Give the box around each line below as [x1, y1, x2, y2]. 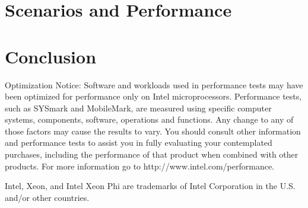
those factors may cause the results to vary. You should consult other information [5, 124, 301, 137]
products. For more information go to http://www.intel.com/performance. [5, 159, 274, 172]
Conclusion [5, 44, 97, 68]
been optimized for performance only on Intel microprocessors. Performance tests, [5, 90, 302, 103]
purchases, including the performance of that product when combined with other [5, 148, 299, 161]
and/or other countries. [5, 191, 90, 203]
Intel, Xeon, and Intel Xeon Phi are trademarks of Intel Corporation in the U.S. [5, 180, 296, 192]
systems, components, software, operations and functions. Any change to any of [5, 113, 294, 126]
